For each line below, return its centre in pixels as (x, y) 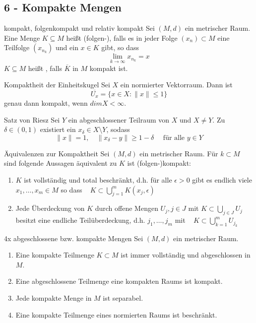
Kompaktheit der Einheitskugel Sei (57, 85)
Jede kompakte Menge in (54, 297)
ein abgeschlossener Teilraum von (119, 119)
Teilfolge (17, 47)
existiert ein (58, 129)
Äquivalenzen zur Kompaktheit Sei (57, 153)
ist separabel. (123, 297)
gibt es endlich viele (222, 179)
